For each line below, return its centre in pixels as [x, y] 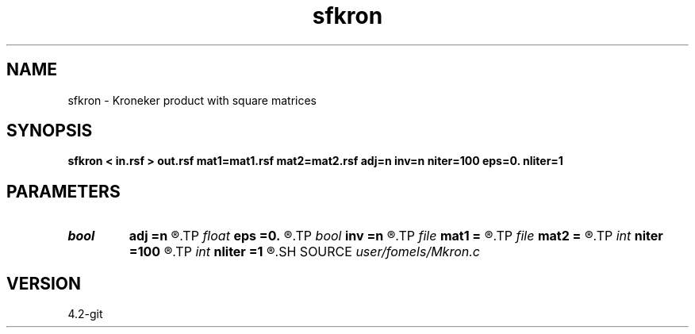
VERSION [44, 283]
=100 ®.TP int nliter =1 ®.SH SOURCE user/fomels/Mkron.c [304, 252]
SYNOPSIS [50, 131]
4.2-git [85, 314]
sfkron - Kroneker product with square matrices [192, 100]
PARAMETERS [63, 191]
